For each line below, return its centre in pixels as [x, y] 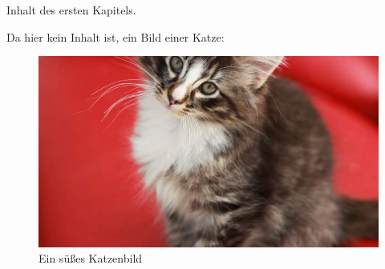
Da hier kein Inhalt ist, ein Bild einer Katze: [115, 36]
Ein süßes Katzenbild [91, 258]
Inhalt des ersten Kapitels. [71, 10]
